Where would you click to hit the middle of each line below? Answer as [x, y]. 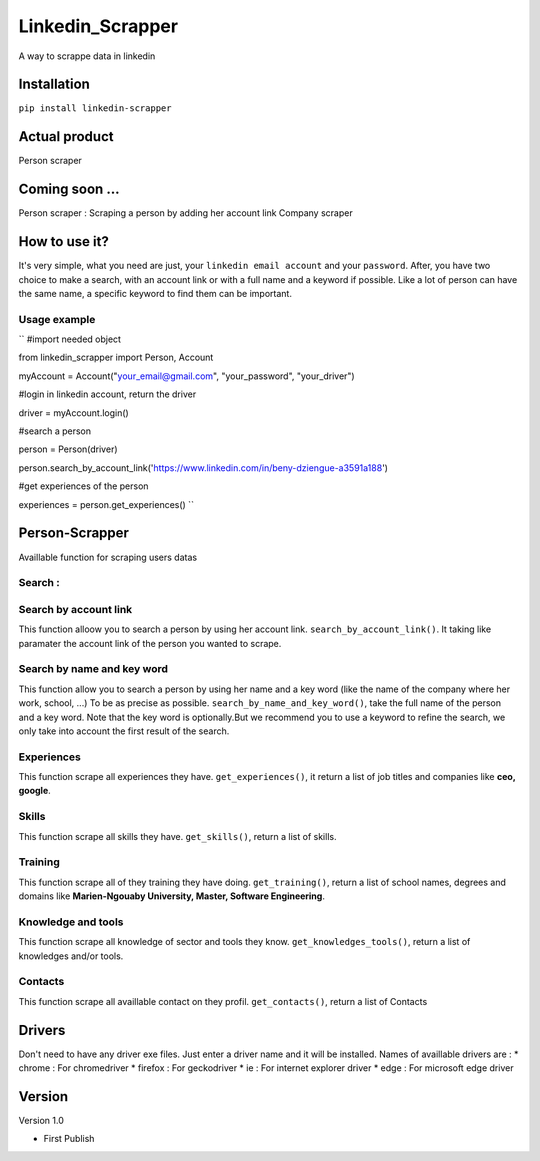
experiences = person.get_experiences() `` [106, 504]
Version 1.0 [41, 1120]
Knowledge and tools [71, 922]
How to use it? [63, 241]
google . [35, 791]
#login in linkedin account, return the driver [107, 394]
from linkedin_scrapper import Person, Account [116, 357]
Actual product [66, 136]
